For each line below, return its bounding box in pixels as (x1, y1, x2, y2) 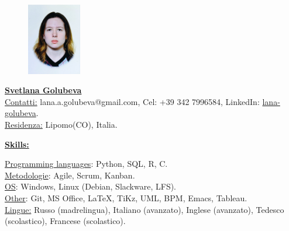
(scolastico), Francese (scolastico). (5, 215, 126, 227)
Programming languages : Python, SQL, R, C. (5, 157, 168, 170)
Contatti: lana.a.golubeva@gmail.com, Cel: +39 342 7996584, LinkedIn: (5, 95, 260, 107)
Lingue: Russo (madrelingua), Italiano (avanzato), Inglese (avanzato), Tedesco (5, 203, 284, 215)
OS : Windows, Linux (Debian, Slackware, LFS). (5, 180, 177, 192)
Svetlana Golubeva (5, 84, 82, 96)
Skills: (5, 138, 29, 150)
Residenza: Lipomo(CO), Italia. (5, 118, 118, 131)
